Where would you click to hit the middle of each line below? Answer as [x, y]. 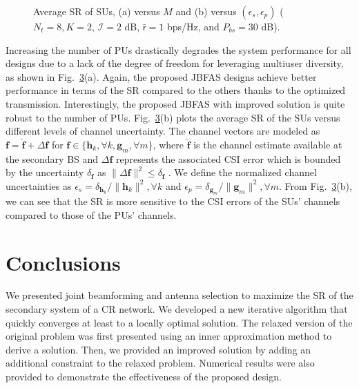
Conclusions [63, 262]
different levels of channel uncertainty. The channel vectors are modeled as [163, 131]
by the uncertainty [45, 172]
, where [168, 144]
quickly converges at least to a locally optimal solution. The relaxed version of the [179, 322]
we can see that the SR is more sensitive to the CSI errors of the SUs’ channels [173, 201]
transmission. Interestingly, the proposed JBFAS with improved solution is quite [175, 103]
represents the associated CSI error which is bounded [229, 158]
